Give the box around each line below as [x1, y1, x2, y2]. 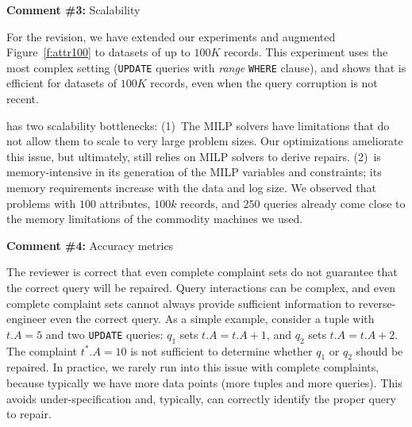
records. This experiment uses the [224, 44, 388, 60]
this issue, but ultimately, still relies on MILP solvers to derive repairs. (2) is [6, 148, 381, 164]
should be [356, 342, 403, 359]
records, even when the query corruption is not [150, 75, 378, 91]
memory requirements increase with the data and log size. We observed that [6, 179, 376, 195]
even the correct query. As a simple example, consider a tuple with [50, 310, 375, 327]
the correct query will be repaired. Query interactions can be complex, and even [6, 279, 395, 295]
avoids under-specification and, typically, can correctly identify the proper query [6, 390, 396, 406]
